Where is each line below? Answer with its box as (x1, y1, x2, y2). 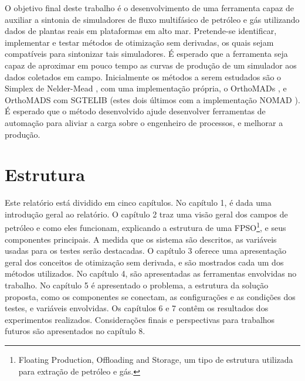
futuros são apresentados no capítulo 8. (5, 325, 145, 337)
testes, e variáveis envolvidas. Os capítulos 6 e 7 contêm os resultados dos (5, 302, 269, 314)
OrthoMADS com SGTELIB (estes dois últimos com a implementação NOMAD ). (5, 93, 300, 106)
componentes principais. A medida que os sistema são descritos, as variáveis (5, 233, 277, 245)
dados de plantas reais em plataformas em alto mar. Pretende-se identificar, (5, 25, 277, 37)
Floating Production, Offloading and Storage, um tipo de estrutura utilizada (18, 353, 293, 366)
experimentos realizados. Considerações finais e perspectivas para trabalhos (5, 313, 275, 325)
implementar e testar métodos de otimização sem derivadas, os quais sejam (5, 36, 274, 48)
